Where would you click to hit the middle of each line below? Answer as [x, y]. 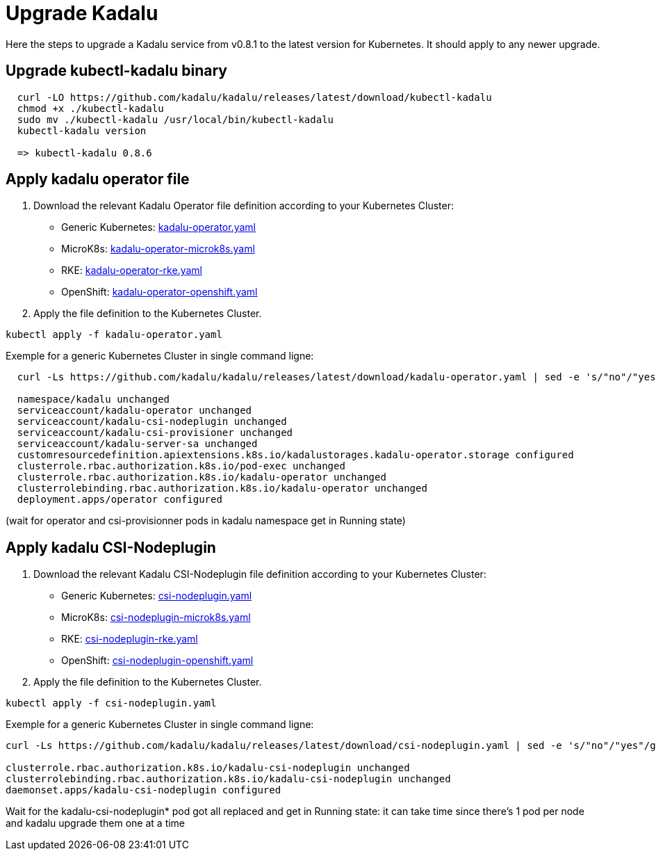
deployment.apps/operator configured [120, 500]
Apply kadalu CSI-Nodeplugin [111, 547]
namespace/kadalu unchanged [93, 399]
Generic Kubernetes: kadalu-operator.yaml [159, 227]
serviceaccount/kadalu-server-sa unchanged [137, 444]
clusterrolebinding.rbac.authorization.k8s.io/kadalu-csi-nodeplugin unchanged [228, 779]
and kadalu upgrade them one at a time [96, 823]
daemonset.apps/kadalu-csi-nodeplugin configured [143, 790]
